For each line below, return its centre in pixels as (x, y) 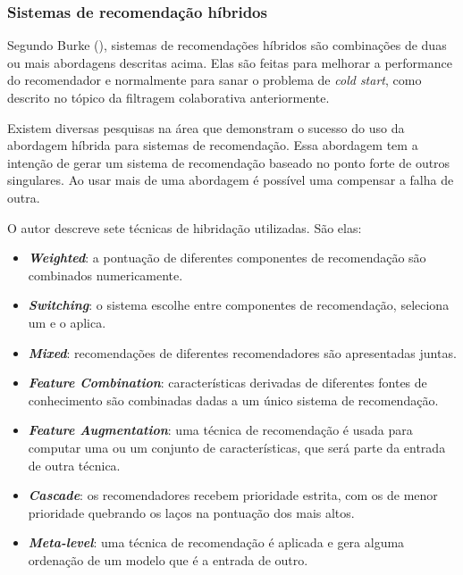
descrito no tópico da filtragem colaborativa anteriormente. (168, 97)
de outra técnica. (74, 465)
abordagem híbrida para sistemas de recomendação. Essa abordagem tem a (213, 145)
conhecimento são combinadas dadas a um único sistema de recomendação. (233, 400)
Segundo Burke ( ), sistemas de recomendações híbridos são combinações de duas (227, 45)
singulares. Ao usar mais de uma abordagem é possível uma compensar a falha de (231, 180)
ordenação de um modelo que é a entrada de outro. (168, 559)
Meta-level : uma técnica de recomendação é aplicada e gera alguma (216, 542)
